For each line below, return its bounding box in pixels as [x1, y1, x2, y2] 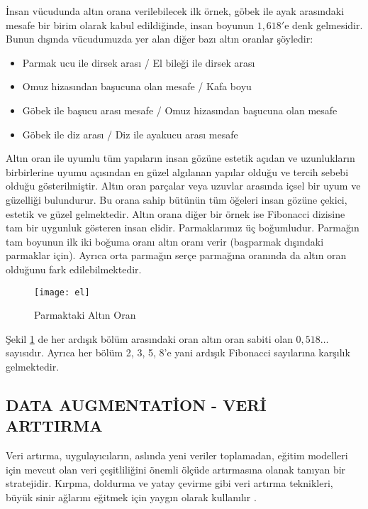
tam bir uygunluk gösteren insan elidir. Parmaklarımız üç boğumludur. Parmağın [6, 220, 359, 235]
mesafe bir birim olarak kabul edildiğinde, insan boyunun [6, 17, 254, 32]
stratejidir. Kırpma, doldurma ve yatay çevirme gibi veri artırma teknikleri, [6, 476, 333, 491]
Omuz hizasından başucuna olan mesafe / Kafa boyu [22, 79, 252, 94]
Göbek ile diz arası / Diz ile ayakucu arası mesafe [22, 126, 238, 141]
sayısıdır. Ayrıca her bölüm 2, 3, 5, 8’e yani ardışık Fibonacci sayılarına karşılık [6, 345, 350, 360]
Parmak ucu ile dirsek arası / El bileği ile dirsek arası [22, 55, 255, 70]
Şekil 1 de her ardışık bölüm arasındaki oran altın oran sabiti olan [6, 331, 293, 346]
